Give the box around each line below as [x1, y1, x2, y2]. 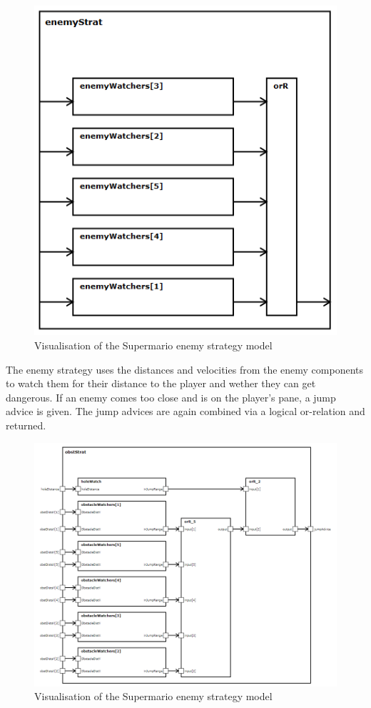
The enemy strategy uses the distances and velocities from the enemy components [6, 362, 364, 377]
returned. [6, 418, 46, 432]
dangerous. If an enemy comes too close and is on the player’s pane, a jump [6, 389, 336, 404]
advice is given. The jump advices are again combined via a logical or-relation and [6, 404, 365, 419]
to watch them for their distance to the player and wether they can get [6, 376, 316, 391]
